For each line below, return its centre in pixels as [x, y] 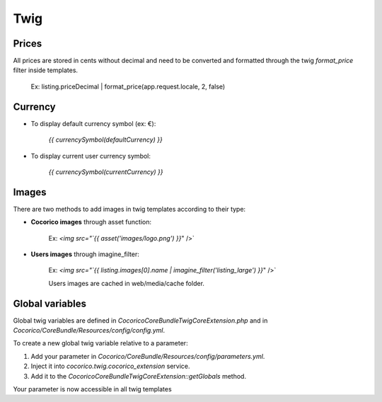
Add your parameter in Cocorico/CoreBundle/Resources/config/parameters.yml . [148, 356]
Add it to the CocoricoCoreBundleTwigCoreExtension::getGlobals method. [139, 376]
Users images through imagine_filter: [85, 254]
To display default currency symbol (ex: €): [93, 123]
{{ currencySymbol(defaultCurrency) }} [105, 140]
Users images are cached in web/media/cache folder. [127, 283]
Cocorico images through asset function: [91, 222]
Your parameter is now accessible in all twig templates [93, 389]
